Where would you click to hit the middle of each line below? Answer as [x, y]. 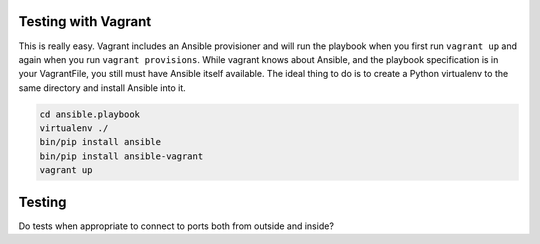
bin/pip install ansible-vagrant [121, 156]
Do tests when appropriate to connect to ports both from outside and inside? [176, 226]
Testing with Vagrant [85, 21]
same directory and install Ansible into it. [102, 87]
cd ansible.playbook [89, 114]
